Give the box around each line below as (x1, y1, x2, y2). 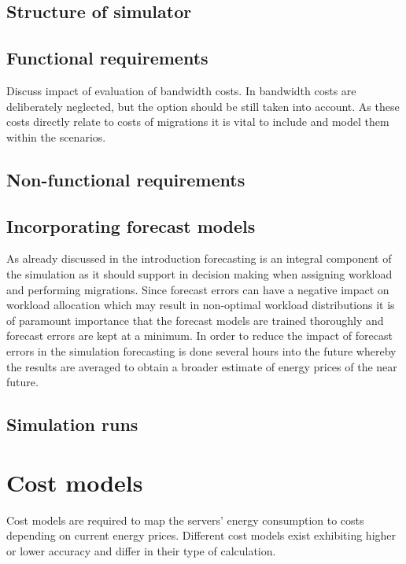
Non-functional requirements (6, 167, 245, 191)
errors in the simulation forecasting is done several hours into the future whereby (6, 342, 397, 359)
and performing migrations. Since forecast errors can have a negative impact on (6, 281, 389, 297)
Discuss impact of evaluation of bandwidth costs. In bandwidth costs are (6, 82, 356, 98)
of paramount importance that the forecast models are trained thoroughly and (6, 311, 384, 328)
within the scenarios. (6, 128, 106, 145)
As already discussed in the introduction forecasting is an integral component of (6, 250, 392, 267)
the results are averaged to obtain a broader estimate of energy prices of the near (6, 358, 397, 374)
